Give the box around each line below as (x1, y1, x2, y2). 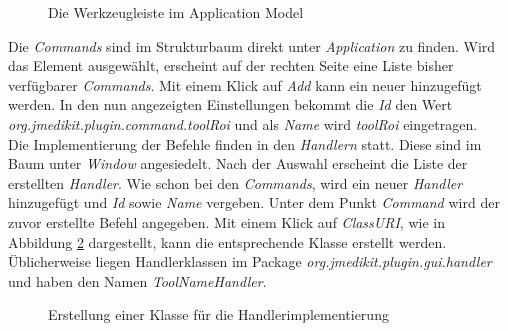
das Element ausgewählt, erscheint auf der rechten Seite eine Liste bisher (8, 55, 454, 76)
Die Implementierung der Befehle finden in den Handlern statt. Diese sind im (8, 133, 482, 154)
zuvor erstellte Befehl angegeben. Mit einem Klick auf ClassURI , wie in (8, 211, 445, 232)
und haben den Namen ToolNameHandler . (8, 270, 267, 291)
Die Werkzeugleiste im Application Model (48, 2, 304, 22)
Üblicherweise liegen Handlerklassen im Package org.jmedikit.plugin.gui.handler (8, 251, 492, 272)
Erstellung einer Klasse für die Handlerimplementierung (48, 304, 389, 325)
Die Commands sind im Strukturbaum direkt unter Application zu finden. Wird (8, 35, 496, 56)
